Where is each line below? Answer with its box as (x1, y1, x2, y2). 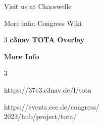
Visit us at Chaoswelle (4, 1, 72, 11)
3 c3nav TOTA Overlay (4, 34, 85, 45)
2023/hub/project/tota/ (4, 111, 77, 122)
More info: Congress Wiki (4, 17, 82, 28)
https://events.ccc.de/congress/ (4, 101, 100, 112)
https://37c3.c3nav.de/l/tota (4, 84, 92, 95)
